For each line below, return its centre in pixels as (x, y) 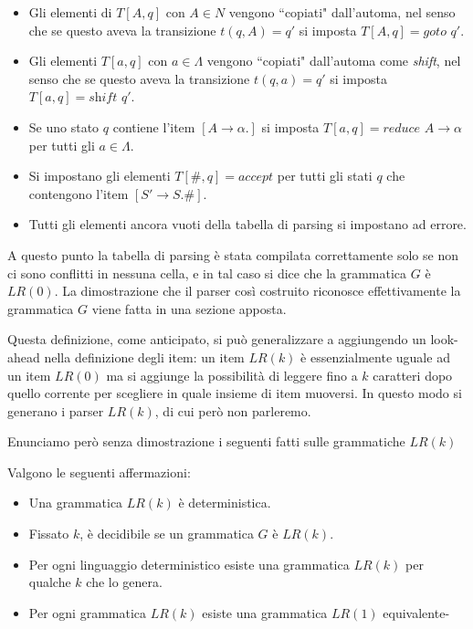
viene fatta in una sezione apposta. (189, 308)
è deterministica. (225, 503)
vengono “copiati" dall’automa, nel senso (342, 12)
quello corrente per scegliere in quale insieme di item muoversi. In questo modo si (235, 393)
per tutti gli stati (325, 176)
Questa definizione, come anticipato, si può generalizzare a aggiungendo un (217, 339)
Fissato (49, 534)
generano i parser (56, 410)
